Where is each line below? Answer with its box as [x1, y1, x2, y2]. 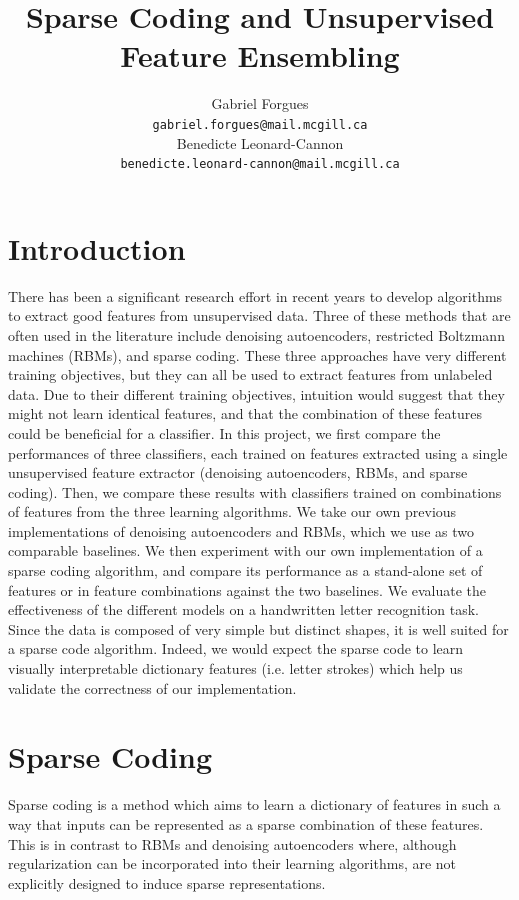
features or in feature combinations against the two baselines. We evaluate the [8, 579, 487, 600]
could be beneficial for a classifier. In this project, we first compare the [8, 422, 441, 443]
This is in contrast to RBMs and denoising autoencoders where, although [8, 833, 457, 854]
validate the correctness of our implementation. [8, 677, 297, 698]
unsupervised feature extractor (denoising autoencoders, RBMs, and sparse [8, 462, 468, 483]
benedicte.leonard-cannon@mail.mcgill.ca [120, 157, 400, 172]
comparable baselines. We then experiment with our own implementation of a [8, 540, 483, 561]
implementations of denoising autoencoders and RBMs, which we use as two [8, 520, 474, 541]
